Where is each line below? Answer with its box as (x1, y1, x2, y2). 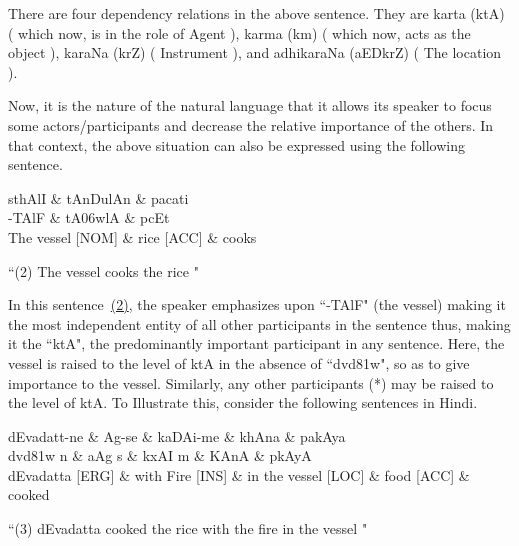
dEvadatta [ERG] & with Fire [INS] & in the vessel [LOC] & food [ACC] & (8, 464, 470, 485)
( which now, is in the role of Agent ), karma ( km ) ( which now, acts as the (8, 22, 471, 43)
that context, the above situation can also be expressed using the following (8, 134, 465, 155)
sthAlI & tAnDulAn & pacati (8, 187, 189, 208)
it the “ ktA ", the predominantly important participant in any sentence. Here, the (8, 333, 505, 354)
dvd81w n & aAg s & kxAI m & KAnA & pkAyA (8, 445, 312, 466)
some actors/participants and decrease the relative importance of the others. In (8, 114, 494, 135)
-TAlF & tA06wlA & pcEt (8, 207, 170, 228)
